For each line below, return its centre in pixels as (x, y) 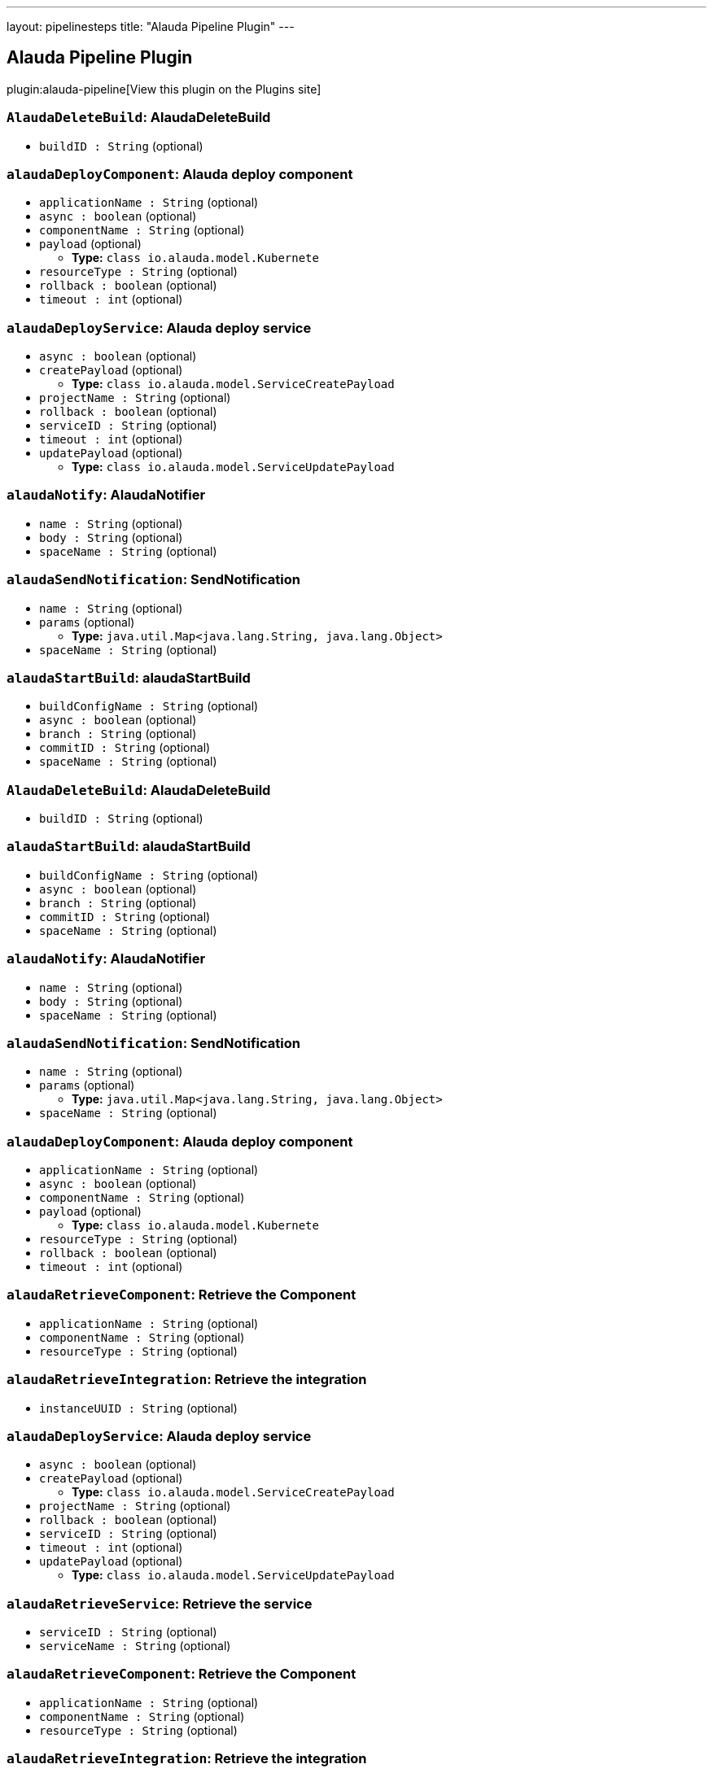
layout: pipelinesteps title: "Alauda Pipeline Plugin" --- (151, 26)
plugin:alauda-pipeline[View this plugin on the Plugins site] (164, 89)
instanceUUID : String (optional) (138, 1408)
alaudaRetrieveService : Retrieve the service (160, 1603)
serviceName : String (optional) (135, 1646)
